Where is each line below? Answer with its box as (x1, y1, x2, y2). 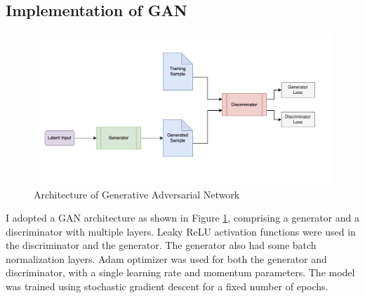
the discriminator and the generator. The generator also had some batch (6, 238, 317, 252)
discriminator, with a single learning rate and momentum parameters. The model (6, 265, 355, 280)
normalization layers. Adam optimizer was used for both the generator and (6, 251, 327, 266)
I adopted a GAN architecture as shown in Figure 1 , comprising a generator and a (6, 210, 359, 225)
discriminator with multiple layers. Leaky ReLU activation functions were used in (6, 224, 356, 238)
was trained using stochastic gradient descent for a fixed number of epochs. (6, 279, 328, 294)
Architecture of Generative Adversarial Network (34, 187, 240, 201)
